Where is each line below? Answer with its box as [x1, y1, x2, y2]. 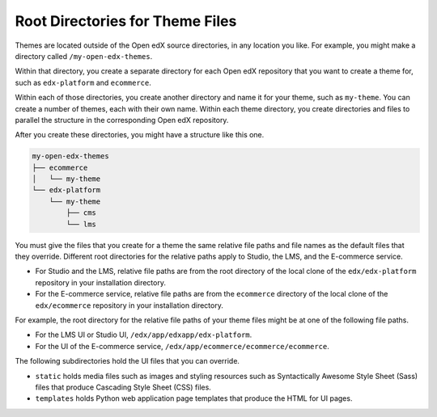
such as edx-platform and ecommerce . [15, 78, 151, 87]
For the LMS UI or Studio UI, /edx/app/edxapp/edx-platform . [35, 330, 252, 339]
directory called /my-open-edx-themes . [15, 51, 153, 61]
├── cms [66, 208, 97, 217]
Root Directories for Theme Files [15, 12, 237, 30]
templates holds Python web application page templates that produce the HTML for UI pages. [35, 394, 353, 403]
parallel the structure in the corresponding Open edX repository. [15, 115, 229, 124]
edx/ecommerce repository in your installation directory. [35, 300, 224, 310]
